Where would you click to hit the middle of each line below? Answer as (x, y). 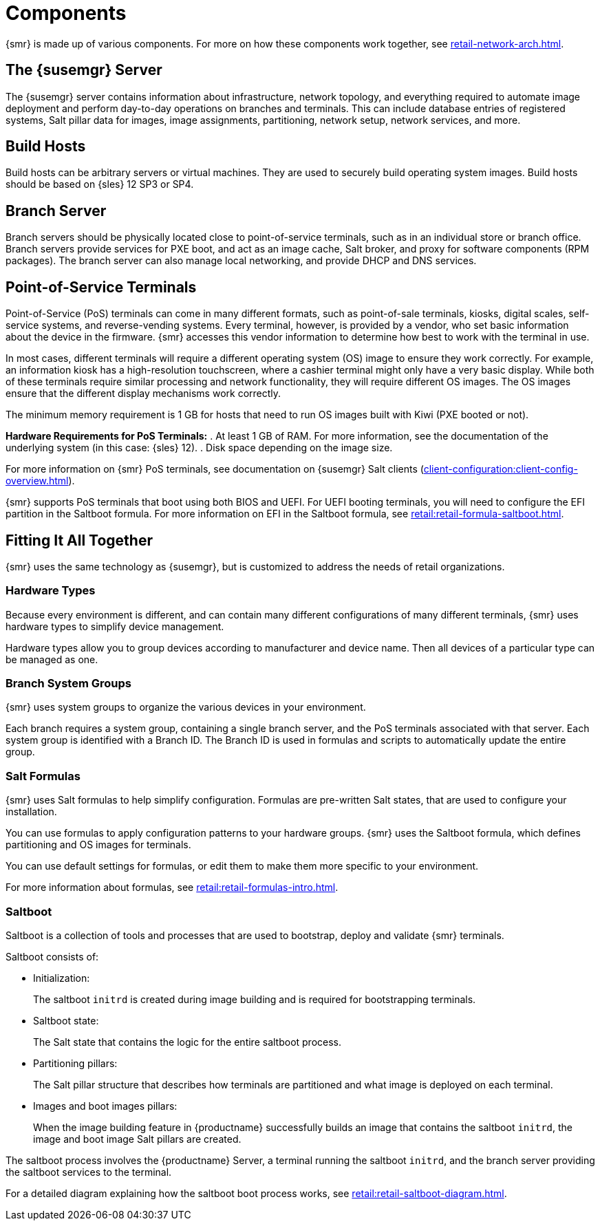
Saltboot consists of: (52, 956)
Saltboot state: (66, 1020)
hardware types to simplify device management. (115, 626)
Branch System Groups (68, 684)
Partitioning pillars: (75, 1063)
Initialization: (62, 978)
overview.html (37, 481)
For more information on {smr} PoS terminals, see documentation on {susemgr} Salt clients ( (215, 469)
